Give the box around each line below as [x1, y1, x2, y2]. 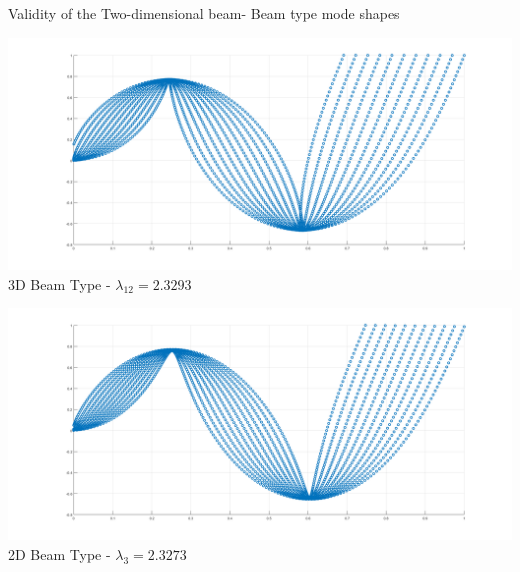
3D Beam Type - [8, 273, 111, 294]
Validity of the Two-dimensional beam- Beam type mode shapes [8, 3, 400, 23]
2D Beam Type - [8, 544, 111, 564]
